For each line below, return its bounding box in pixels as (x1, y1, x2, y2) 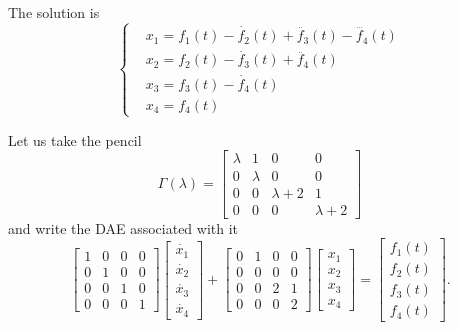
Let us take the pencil (8, 129, 142, 150)
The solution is (8, 2, 100, 22)
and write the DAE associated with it (8, 217, 239, 238)
